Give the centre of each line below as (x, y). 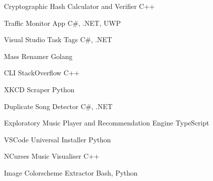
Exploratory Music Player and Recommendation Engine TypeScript (107, 123)
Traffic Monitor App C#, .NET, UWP (63, 23)
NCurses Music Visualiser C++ (52, 156)
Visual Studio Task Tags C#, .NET (58, 39)
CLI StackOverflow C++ (42, 73)
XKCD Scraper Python (39, 89)
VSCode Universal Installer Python (58, 139)
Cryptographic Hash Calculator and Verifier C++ (80, 6)
